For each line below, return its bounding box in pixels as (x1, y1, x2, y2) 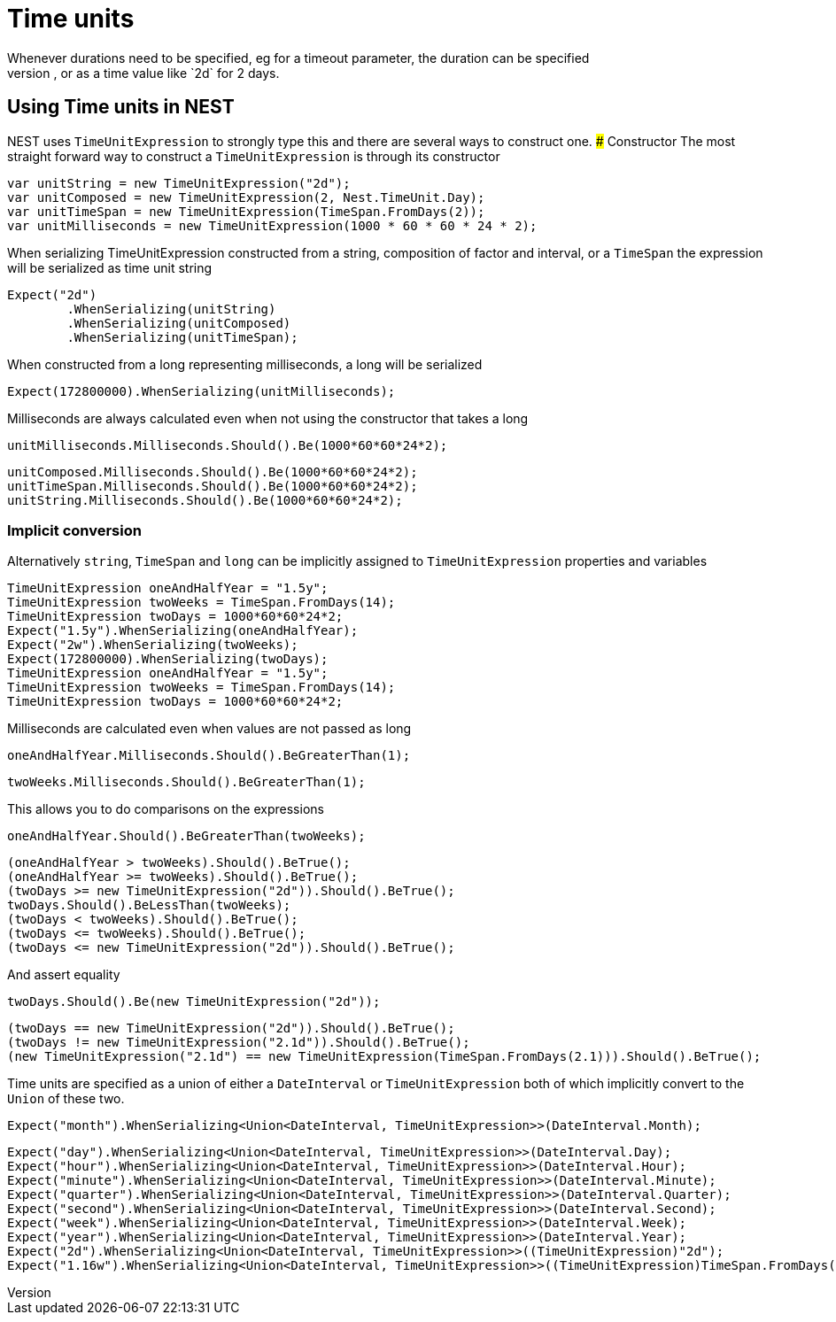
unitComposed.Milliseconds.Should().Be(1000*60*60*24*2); (7, 464, 418, 479)
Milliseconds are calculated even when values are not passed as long (7, 721, 412, 737)
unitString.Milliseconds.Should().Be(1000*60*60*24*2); (7, 492, 403, 507)
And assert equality (7, 967, 120, 983)
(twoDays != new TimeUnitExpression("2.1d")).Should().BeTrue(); (7, 1035, 470, 1050)
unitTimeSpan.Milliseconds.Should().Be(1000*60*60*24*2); (7, 478, 418, 493)
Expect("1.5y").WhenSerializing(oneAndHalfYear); (7, 623, 359, 638)
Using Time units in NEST (7, 96, 235, 119)
